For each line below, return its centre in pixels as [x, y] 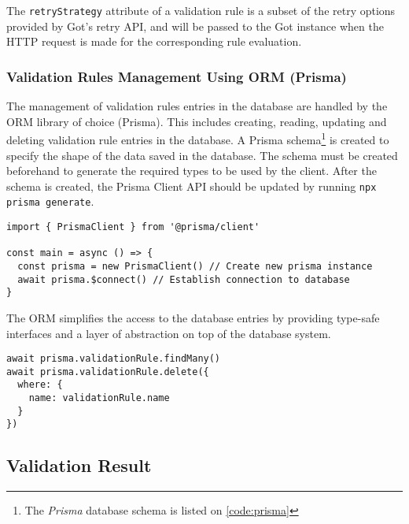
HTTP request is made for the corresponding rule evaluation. [154, 41]
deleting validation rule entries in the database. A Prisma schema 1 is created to [198, 138]
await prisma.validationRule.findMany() [114, 359]
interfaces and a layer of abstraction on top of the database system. [169, 333]
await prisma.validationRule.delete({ [108, 372]
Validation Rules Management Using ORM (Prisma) [177, 76]
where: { [40, 385]
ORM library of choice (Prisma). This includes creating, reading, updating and [197, 121]
